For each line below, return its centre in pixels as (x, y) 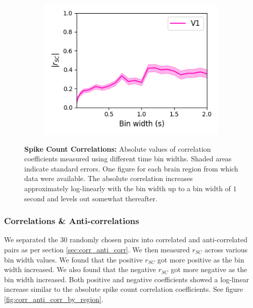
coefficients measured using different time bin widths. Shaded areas (128, 159)
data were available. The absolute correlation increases (109, 178)
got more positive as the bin (201, 259)
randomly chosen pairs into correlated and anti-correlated (158, 239)
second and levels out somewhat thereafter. (91, 198)
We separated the (31, 239)
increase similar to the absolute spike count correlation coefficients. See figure (124, 289)
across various (226, 249)
